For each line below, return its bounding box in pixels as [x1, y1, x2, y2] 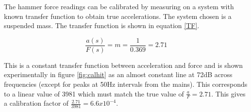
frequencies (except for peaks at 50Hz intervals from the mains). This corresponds [4, 79, 248, 89]
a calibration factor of [4, 98, 69, 108]
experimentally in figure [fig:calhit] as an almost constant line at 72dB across [4, 69, 233, 80]
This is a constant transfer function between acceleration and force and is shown [4, 60, 243, 70]
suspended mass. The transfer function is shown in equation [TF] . [4, 20, 200, 31]
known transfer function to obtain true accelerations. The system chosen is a [4, 11, 232, 21]
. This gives [211, 88, 246, 98]
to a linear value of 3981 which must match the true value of [4, 88, 184, 98]
